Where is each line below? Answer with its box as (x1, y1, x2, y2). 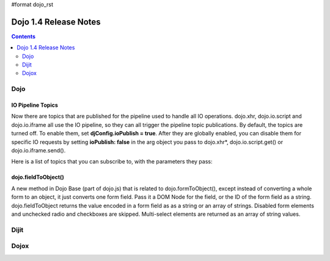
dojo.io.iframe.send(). (11, 146, 66, 154)
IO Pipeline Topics (11, 101, 58, 109)
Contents (11, 32, 36, 40)
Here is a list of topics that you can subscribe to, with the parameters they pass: (11, 158, 213, 165)
